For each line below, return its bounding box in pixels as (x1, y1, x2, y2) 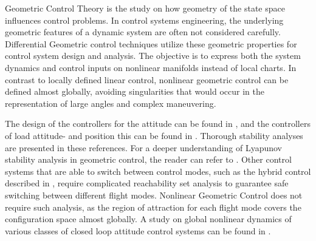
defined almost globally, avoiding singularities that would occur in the (5, 85, 264, 98)
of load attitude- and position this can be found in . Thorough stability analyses (5, 129, 303, 141)
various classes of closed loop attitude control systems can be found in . (5, 224, 271, 237)
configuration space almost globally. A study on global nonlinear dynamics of (5, 212, 292, 225)
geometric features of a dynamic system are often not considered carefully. (5, 25, 281, 38)
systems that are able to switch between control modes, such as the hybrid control (5, 165, 311, 177)
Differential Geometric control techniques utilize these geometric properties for (5, 37, 297, 50)
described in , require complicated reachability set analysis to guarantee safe (5, 177, 289, 189)
